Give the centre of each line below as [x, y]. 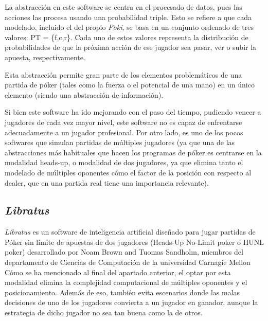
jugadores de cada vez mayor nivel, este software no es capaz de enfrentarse [123, 122]
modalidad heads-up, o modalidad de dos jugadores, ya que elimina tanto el [124, 162]
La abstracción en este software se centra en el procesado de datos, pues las [123, 7]
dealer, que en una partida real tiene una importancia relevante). [107, 182]
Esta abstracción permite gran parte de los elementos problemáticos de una [123, 74]
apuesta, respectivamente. [45, 57]
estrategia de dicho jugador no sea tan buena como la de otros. [104, 313]
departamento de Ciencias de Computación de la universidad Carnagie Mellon [128, 262]
